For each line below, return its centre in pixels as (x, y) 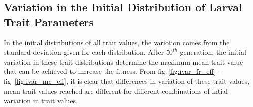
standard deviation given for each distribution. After (84, 52)
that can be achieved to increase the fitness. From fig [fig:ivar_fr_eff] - (112, 71)
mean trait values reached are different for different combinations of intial (116, 90)
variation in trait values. (41, 100)
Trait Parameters (49, 21)
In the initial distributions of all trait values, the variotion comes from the (117, 42)
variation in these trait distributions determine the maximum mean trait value (124, 61)
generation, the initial (213, 52)
